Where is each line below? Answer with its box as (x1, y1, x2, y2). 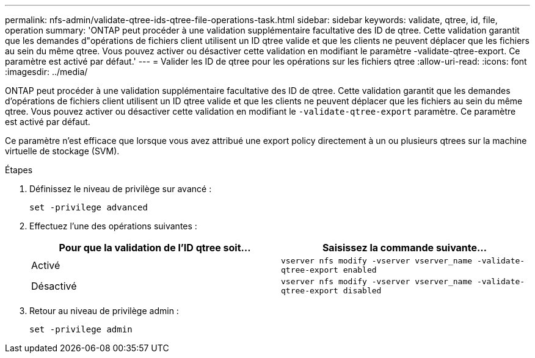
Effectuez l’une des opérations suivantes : (29, 221, 197, 231)
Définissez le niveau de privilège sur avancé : (29, 184, 212, 194)
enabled (343, 265, 377, 274)
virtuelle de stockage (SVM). (5, 146, 120, 156)
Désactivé (31, 280, 77, 292)
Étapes (5, 165, 33, 175)
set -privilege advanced (29, 202, 148, 212)
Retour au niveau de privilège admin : (29, 306, 179, 316)
